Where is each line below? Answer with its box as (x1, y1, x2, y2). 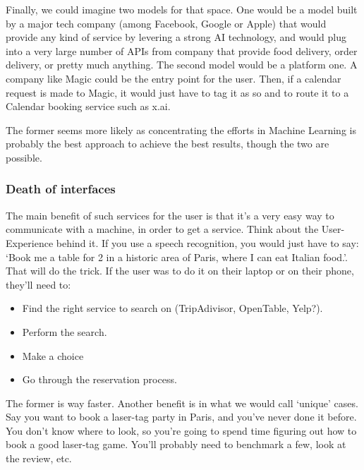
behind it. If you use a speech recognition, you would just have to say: (56, 235, 359, 250)
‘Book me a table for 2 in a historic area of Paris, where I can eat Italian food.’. (6, 249, 348, 264)
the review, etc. (6, 451, 72, 466)
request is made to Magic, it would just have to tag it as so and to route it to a (6, 85, 349, 100)
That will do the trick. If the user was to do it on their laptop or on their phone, (6, 263, 354, 278)
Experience (6, 235, 54, 250)
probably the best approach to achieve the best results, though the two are (6, 136, 329, 151)
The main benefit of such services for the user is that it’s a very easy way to (6, 207, 334, 222)
